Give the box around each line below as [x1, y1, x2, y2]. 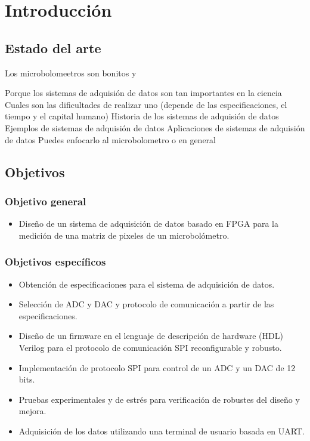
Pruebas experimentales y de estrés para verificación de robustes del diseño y [18, 393, 300, 405]
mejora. [18, 405, 46, 417]
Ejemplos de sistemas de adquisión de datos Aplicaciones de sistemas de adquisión [5, 121, 305, 134]
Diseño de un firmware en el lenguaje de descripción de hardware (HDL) [18, 329, 283, 342]
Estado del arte [5, 38, 101, 57]
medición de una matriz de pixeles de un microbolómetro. [18, 229, 230, 241]
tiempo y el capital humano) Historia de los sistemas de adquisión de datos [5, 110, 279, 122]
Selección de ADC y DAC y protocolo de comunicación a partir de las [18, 298, 274, 310]
